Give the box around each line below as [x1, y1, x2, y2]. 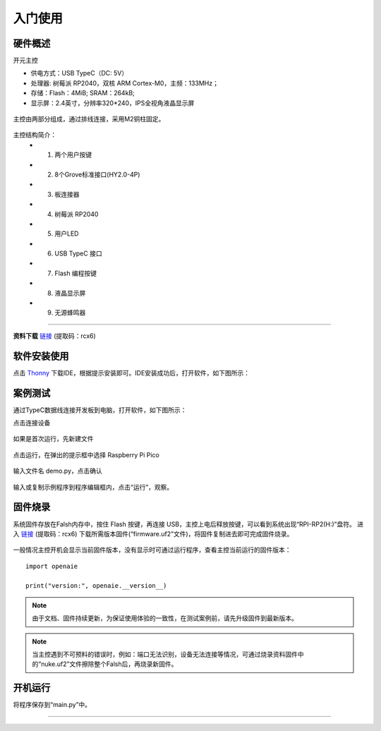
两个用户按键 [54, 150, 92, 159]
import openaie [25, 562, 78, 570]
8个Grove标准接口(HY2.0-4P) [54, 170, 140, 179]
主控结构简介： [13, 131, 56, 139]
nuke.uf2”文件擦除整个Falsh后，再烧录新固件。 [41, 660, 178, 668]
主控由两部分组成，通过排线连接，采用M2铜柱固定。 [13, 115, 165, 123]
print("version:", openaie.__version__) [25, 582, 167, 590]
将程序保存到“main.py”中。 [13, 701, 92, 709]
